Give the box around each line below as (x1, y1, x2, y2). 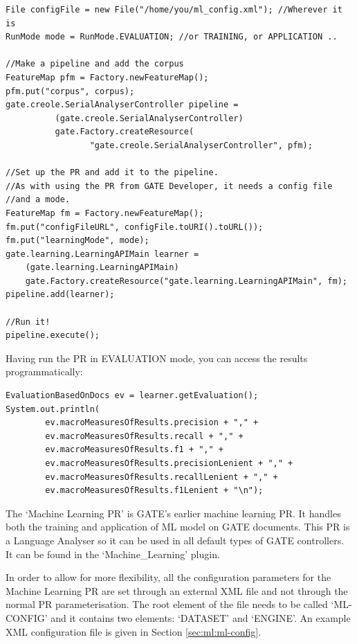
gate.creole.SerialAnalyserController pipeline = (6, 100, 239, 110)
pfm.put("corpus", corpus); (6, 86, 135, 96)
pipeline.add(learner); (6, 289, 115, 300)
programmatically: (6, 364, 83, 379)
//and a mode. (6, 195, 71, 205)
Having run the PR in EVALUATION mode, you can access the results (6, 350, 308, 365)
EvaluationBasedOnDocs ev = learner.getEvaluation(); (6, 391, 259, 401)
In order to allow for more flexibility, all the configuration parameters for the (6, 570, 331, 584)
